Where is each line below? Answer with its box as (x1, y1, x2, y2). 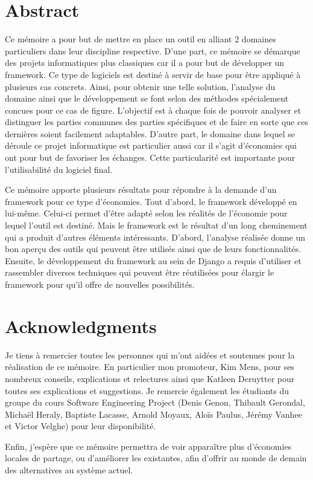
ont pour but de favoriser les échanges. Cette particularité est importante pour (5, 151, 296, 164)
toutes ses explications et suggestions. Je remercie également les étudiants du (5, 384, 289, 397)
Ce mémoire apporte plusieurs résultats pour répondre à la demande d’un (5, 183, 277, 196)
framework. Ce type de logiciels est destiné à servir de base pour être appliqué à (5, 68, 301, 80)
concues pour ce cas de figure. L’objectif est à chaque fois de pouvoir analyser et (5, 103, 302, 116)
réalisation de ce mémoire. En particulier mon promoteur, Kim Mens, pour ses (5, 360, 294, 373)
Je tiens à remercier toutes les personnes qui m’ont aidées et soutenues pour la (5, 348, 295, 361)
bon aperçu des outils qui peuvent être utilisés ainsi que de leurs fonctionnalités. (5, 242, 302, 255)
